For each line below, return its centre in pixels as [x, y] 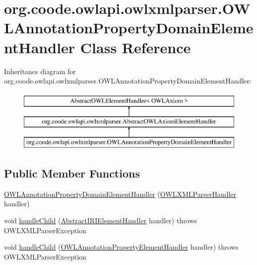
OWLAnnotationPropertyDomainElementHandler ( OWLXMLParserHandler [120, 194]
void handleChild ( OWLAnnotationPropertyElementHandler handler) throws [121, 247]
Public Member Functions [72, 173]
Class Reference [135, 47]
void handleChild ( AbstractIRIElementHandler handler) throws [100, 221]
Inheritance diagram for [40, 71]
